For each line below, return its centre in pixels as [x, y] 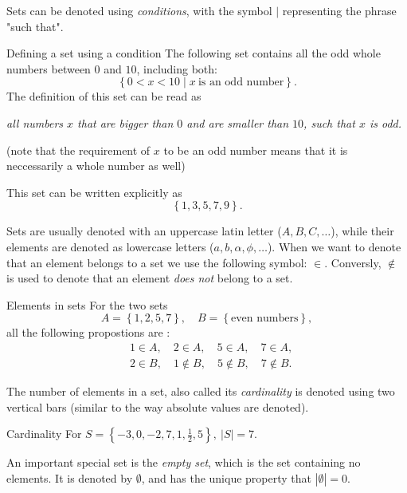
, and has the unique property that [226, 477]
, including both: [177, 68]
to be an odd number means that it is [256, 150]
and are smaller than [238, 122]
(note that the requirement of [78, 150]
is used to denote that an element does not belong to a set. [150, 278]
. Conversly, [353, 262]
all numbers [35, 122]
